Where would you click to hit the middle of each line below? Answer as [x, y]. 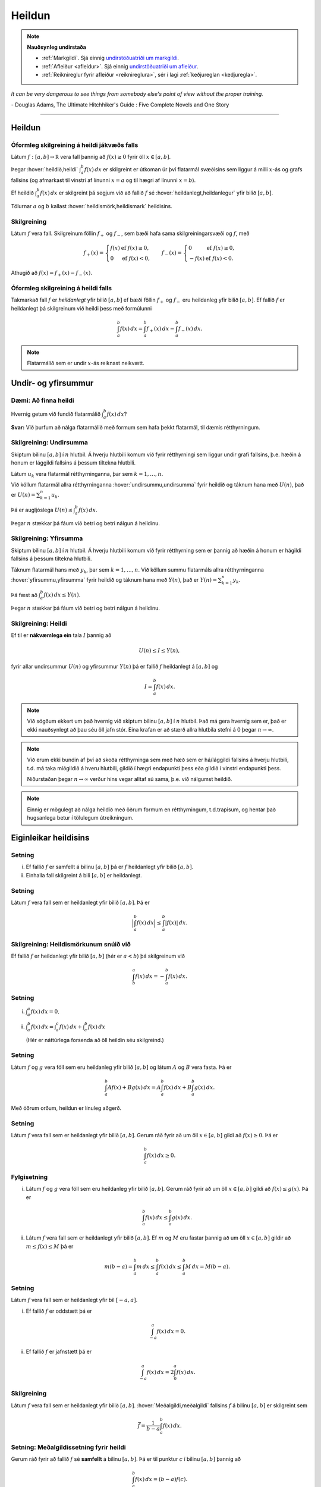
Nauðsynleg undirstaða [56, 47]
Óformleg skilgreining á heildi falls [62, 288]
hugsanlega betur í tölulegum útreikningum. [80, 818]
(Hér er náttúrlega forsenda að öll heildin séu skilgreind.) [95, 1040]
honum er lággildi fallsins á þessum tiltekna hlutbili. [73, 463]
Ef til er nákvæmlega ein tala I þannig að [61, 635]
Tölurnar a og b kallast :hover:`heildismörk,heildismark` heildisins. [92, 206]
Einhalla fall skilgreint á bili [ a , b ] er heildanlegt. [84, 875]
